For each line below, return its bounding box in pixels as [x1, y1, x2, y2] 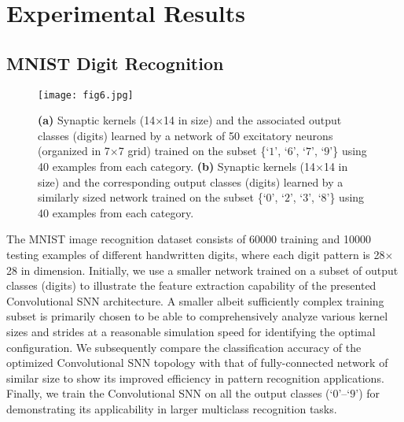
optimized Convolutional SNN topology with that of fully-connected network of [6, 354, 388, 371]
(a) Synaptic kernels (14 [38, 112, 156, 128]
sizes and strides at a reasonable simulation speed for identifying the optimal [6, 323, 376, 339]
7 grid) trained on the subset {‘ [118, 143, 270, 159]
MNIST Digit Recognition [6, 50, 224, 75]
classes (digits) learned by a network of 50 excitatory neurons [38, 127, 333, 143]
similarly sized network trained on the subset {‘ [38, 189, 266, 205]
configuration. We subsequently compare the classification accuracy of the [6, 339, 362, 355]
